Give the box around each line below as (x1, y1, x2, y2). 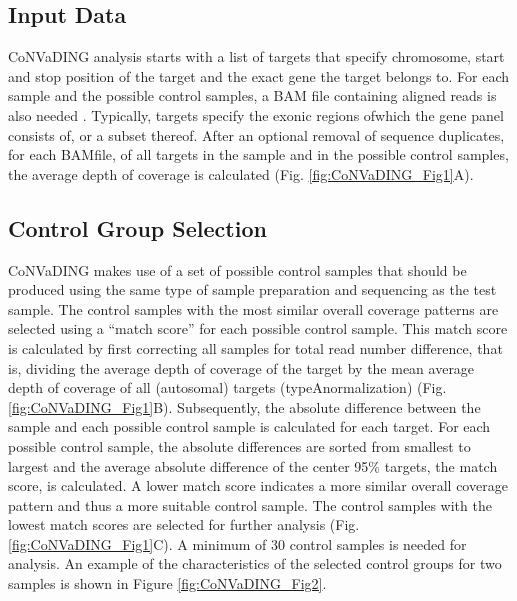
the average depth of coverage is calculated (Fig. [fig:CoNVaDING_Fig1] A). (8, 163, 474, 184)
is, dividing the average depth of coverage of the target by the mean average (8, 357, 475, 378)
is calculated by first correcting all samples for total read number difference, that (8, 337, 503, 358)
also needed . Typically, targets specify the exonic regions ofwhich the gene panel (8, 104, 504, 125)
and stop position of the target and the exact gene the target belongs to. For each (8, 65, 510, 86)
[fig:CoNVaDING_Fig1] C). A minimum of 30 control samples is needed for (8, 533, 467, 554)
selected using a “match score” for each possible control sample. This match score (8, 318, 508, 339)
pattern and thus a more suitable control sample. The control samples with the (8, 494, 492, 515)
